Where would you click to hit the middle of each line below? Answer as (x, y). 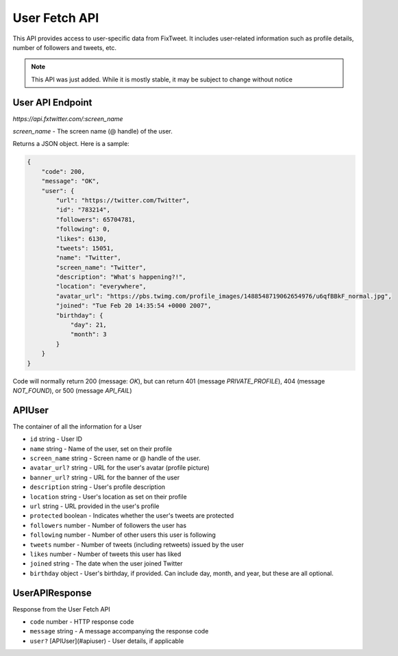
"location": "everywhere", (101, 287)
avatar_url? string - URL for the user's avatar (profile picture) (120, 468)
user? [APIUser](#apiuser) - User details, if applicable (107, 641)
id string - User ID (56, 439)
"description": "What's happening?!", (121, 277)
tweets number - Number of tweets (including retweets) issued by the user (137, 544)
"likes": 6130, (82, 239)
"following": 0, (83, 229)
